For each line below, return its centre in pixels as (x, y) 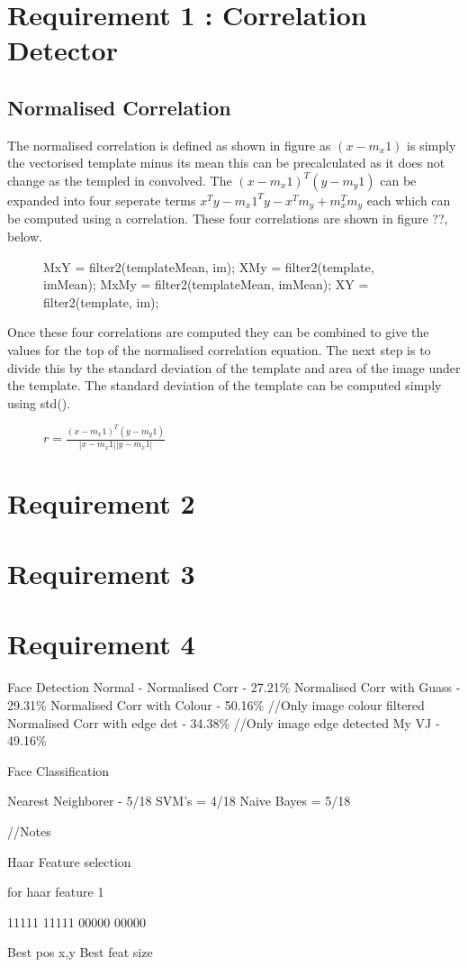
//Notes (29, 830)
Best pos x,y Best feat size (80, 952)
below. (25, 236)
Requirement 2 (101, 502)
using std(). (39, 402)
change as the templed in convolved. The (120, 180)
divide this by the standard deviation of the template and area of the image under (234, 367)
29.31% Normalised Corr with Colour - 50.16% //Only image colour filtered (216, 705)
